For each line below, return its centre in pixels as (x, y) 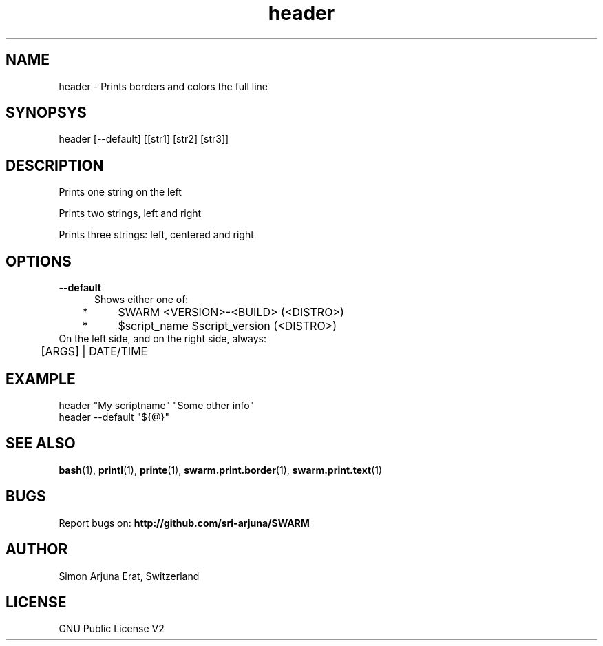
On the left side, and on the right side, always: (163, 339)
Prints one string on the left (120, 192)
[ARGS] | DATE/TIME (94, 352)
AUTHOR (37, 550)
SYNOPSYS (46, 113)
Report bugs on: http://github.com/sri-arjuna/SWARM (184, 523)
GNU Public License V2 (112, 629)
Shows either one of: (141, 300)
